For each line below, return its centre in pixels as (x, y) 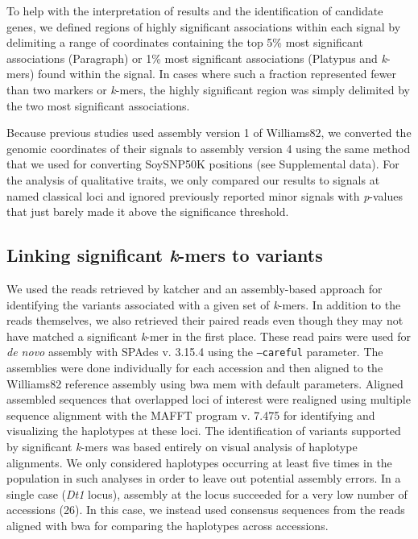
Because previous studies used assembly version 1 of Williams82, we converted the (209, 133)
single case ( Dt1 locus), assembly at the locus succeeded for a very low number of (207, 493)
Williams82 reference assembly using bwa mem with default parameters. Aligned (205, 383)
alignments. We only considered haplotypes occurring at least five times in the (199, 462)
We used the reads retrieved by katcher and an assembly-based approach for (195, 288)
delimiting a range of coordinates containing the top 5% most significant (185, 42)
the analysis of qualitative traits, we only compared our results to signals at (193, 179)
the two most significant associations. (98, 105)
